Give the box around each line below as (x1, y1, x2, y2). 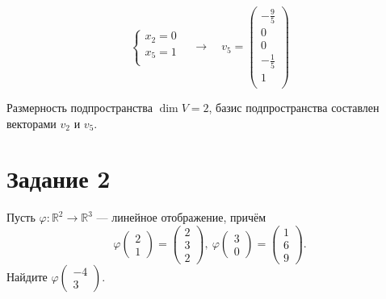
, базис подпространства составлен (208, 98, 380, 115)
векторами (6, 114, 57, 131)
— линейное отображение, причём (96, 209, 266, 226)
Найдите (6, 268, 48, 284)
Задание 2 (6, 162, 111, 195)
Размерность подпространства (6, 98, 153, 115)
